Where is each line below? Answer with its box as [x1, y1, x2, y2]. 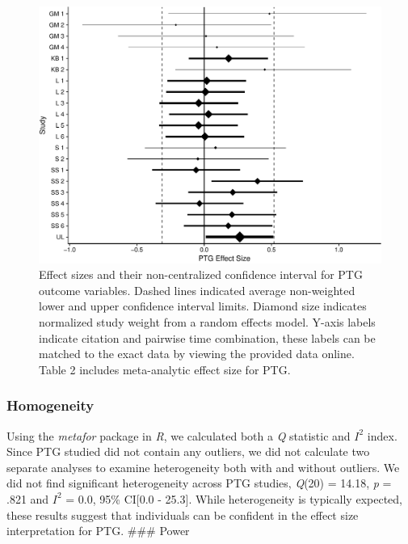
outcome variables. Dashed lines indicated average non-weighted [39, 281, 355, 298]
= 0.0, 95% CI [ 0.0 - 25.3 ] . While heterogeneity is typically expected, [65, 490, 402, 507]
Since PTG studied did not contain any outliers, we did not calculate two [6, 443, 370, 460]
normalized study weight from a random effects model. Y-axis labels [39, 313, 376, 330]
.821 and [6, 490, 49, 507]
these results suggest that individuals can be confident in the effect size [6, 506, 359, 523]
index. [367, 427, 397, 444]
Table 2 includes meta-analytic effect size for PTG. [39, 361, 291, 377]
